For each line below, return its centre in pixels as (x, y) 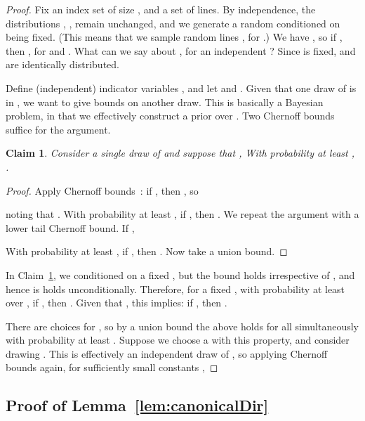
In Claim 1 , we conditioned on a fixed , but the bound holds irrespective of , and (180, 274)
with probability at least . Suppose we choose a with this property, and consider (178, 340)
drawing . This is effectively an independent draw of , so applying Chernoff (167, 353)
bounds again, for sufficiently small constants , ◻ (112, 367)
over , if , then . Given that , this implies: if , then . (117, 303)
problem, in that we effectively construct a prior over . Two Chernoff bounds (170, 116)
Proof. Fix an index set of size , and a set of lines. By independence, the (161, 9)
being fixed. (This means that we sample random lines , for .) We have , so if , (174, 37)
